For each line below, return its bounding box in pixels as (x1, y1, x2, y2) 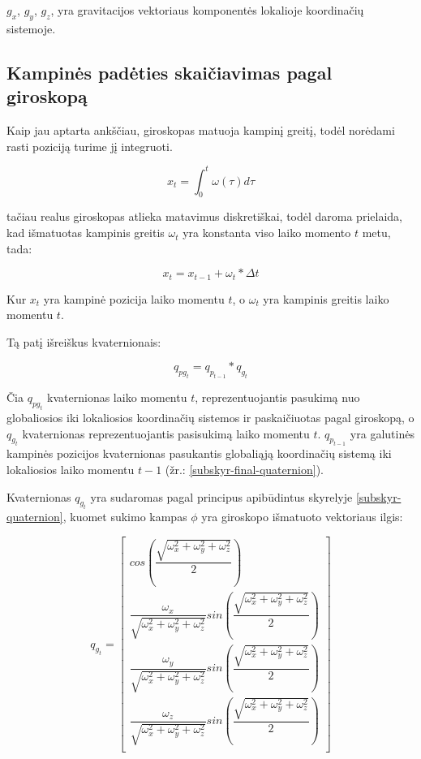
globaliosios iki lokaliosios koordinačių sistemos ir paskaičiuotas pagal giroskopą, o (6, 408, 415, 425)
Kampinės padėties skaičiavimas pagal (6, 59, 333, 84)
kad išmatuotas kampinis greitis (6, 224, 165, 241)
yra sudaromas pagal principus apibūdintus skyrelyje (90, 488, 353, 505)
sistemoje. (6, 19, 56, 37)
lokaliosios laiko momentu (6, 460, 135, 477)
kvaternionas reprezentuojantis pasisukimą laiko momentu (22, 425, 310, 442)
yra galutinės (350, 425, 415, 442)
